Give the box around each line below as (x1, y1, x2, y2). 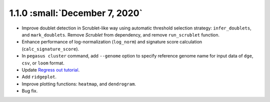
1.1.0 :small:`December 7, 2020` (9, 7, 142, 18)
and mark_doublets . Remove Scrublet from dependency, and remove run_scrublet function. (21, 31, 220, 37)
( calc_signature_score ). (21, 45, 79, 52)
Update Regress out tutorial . (21, 66, 80, 72)
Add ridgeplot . (21, 74, 57, 80)
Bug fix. (21, 88, 38, 94)
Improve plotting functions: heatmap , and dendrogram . (21, 80, 136, 87)
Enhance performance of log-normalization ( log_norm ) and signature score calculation (21, 39, 202, 45)
